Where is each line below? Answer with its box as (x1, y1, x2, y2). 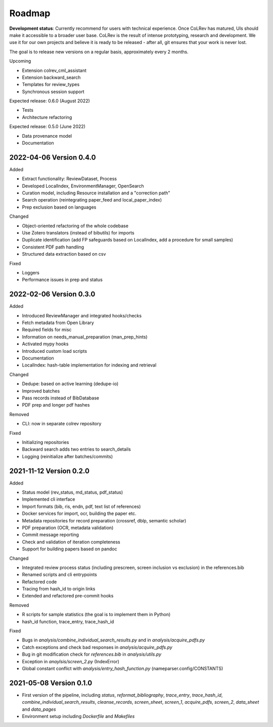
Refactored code (22, 579, 57, 585)
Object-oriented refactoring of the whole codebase (22, 223, 129, 229)
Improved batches (22, 388, 60, 394)
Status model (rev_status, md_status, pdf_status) (22, 489, 123, 496)
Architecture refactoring (22, 114, 72, 120)
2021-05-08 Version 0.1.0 (9, 678, 93, 687)
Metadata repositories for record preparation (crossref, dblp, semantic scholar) (22, 517, 187, 523)
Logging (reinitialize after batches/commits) (22, 453, 113, 459)
